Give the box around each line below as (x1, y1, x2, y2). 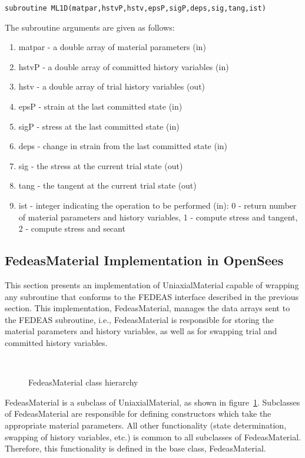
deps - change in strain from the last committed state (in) (18, 140, 228, 152)
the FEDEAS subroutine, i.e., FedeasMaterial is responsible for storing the (5, 313, 274, 325)
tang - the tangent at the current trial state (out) (18, 179, 197, 192)
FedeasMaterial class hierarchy (28, 376, 138, 388)
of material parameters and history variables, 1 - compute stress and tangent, (18, 210, 298, 223)
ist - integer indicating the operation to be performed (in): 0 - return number (18, 199, 297, 211)
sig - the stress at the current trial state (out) (18, 159, 183, 172)
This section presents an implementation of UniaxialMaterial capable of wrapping (5, 278, 299, 291)
